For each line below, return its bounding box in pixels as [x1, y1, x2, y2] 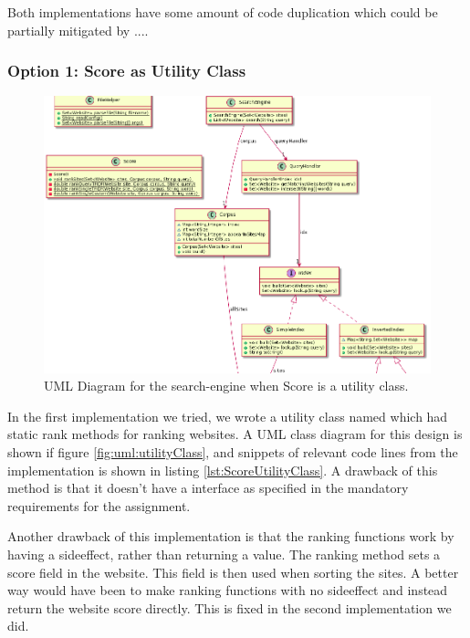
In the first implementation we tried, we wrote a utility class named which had [7, 406, 448, 425]
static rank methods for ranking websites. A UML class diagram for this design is [7, 424, 463, 444]
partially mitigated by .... [7, 20, 149, 39]
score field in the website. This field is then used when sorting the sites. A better [7, 562, 459, 581]
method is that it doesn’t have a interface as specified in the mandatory [7, 478, 409, 497]
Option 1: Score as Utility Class [7, 59, 246, 82]
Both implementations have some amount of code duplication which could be [7, 3, 438, 21]
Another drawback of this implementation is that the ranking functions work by [7, 527, 454, 546]
